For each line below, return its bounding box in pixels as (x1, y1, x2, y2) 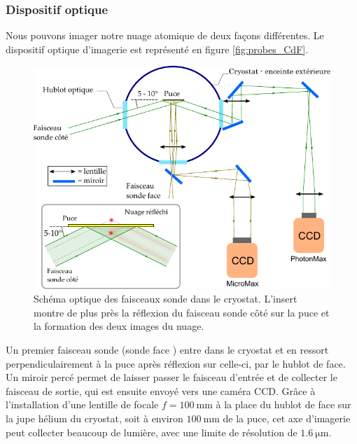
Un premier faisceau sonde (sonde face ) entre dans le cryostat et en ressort (6, 342, 329, 356)
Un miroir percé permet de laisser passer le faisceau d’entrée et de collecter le (6, 370, 337, 384)
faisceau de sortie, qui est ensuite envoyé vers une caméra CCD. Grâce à (6, 383, 316, 398)
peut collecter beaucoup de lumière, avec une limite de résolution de (6, 424, 297, 439)
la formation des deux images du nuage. (34, 319, 204, 333)
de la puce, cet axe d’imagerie (223, 410, 351, 425)
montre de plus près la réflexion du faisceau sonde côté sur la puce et (34, 305, 330, 319)
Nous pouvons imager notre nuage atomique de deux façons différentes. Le (6, 28, 324, 43)
